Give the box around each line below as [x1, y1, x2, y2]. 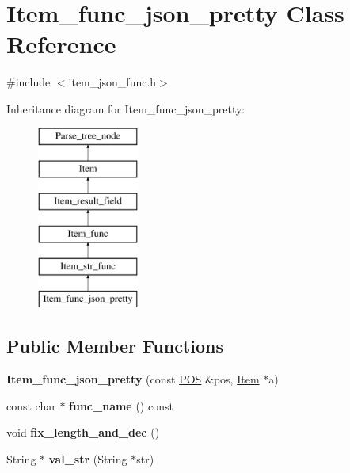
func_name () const [69, 397, 173, 414]
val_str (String [48, 450, 127, 467]
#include [6, 74, 51, 90]
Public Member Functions [6, 334, 223, 358]
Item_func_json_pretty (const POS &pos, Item [6, 371, 260, 387]
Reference [6, 28, 116, 60]
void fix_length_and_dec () [6, 424, 160, 441]
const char [6, 397, 56, 414]
